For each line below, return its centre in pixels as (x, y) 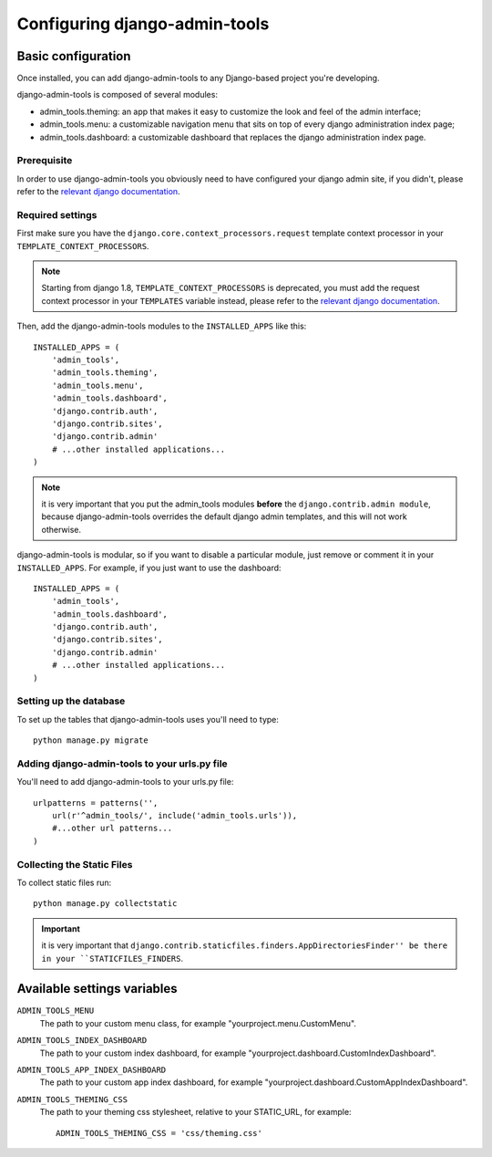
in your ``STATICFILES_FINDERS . (113, 958)
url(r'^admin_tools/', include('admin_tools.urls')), (174, 816)
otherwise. (61, 529)
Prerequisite (45, 161)
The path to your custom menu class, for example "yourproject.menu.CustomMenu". (198, 1023)
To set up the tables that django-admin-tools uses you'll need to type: (148, 719)
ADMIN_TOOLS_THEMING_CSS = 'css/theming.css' (159, 1133)
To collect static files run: (64, 882)
